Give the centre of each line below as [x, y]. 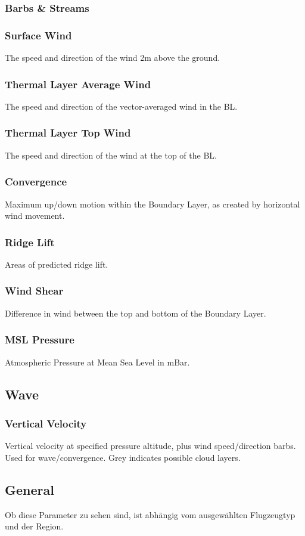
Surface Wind [38, 35]
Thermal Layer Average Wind [78, 84]
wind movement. [35, 216]
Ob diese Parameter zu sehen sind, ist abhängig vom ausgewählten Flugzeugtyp [150, 514]
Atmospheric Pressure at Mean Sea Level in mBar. [97, 362]
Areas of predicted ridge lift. [57, 264]
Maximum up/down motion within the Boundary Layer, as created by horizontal [152, 204]
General [29, 489]
